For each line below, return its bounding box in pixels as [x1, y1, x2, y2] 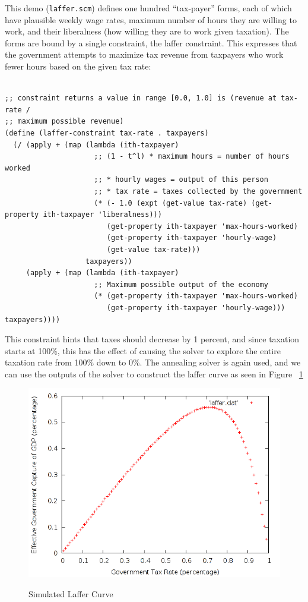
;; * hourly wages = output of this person [94, 175, 268, 184]
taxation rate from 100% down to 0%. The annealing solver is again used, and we [5, 356, 301, 368]
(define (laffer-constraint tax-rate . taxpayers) [5, 129, 209, 137]
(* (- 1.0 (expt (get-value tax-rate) [94, 198, 247, 207]
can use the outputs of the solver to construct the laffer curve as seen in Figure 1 [5, 367, 303, 380]
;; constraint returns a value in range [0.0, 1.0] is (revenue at [5, 94, 277, 103]
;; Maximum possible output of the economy [94, 280, 268, 289]
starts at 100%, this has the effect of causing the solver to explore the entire [5, 344, 281, 357]
